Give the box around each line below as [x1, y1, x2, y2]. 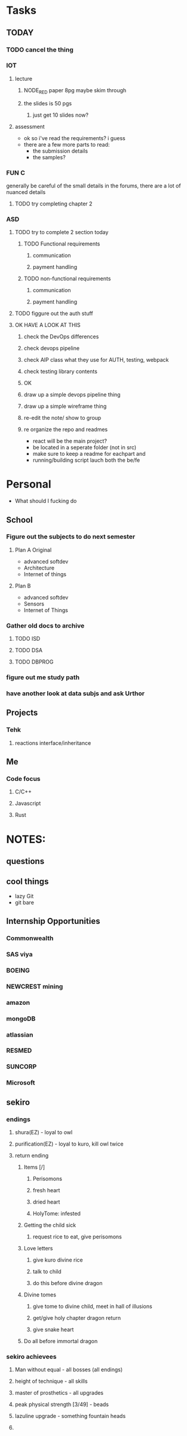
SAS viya [6, 950, 33, 958]
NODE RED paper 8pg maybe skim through [23, 86, 127, 95]
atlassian [6, 1031, 33, 1039]
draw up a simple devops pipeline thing [23, 391, 121, 398]
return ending [14, 1152, 49, 1159]
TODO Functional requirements [23, 240, 100, 247]
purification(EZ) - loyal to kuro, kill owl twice [14, 1140, 124, 1147]
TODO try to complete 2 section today [14, 229, 109, 236]
